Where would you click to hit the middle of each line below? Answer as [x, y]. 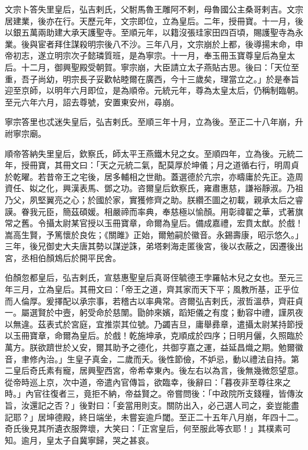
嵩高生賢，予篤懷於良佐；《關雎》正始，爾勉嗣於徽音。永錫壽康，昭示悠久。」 [154, 234]
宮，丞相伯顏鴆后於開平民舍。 [63, 257]
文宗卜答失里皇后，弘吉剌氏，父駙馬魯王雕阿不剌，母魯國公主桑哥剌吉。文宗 [154, 9]
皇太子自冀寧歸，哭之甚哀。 [100, 440]
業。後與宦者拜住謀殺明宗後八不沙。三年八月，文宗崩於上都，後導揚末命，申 [154, 44]
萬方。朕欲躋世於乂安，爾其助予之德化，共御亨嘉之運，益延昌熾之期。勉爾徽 [154, 347]
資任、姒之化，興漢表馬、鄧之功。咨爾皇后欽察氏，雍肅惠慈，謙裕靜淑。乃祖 [154, 188]
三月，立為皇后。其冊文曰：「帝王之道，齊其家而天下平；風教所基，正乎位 [156, 289]
